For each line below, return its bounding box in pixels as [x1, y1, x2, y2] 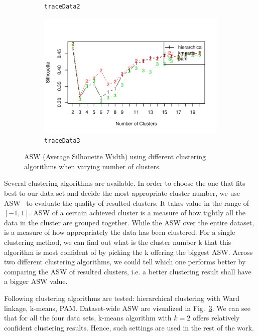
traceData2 [44, 3, 80, 10]
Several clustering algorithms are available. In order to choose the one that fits [4, 178, 245, 188]
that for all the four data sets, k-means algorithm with [4, 312, 172, 323]
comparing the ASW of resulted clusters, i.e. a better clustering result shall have [4, 266, 251, 276]
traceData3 [44, 137, 80, 144]
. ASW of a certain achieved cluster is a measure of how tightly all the [29, 207, 246, 218]
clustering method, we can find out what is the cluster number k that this [4, 236, 231, 247]
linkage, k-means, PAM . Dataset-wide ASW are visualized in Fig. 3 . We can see [4, 302, 250, 313]
